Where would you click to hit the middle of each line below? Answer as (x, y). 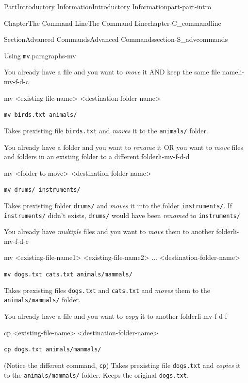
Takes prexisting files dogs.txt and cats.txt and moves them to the (107, 290)
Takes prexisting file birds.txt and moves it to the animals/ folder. (106, 130)
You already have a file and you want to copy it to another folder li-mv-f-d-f (116, 316)
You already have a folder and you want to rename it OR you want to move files (124, 147)
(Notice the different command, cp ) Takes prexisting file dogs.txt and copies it (122, 365)
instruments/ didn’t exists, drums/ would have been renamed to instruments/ (122, 215)
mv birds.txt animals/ (41, 115)
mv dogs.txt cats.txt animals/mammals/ (68, 275)
